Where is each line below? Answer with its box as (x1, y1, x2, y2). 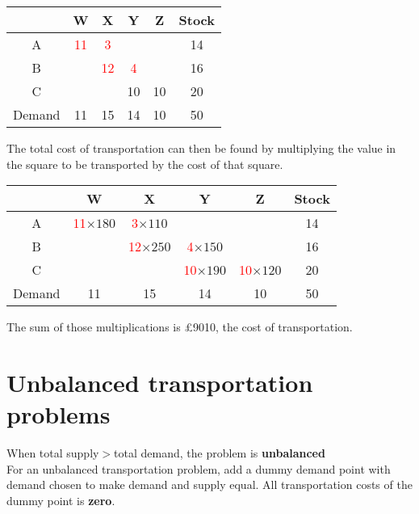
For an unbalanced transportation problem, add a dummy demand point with (6, 460, 391, 477)
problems (6, 398, 111, 431)
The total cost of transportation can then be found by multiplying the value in (6, 140, 396, 156)
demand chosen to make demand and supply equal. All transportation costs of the (6, 476, 413, 493)
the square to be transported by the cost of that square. (6, 155, 283, 172)
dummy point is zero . (6, 491, 115, 508)
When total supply (6, 444, 99, 461)
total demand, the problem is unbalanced (114, 444, 325, 461)
